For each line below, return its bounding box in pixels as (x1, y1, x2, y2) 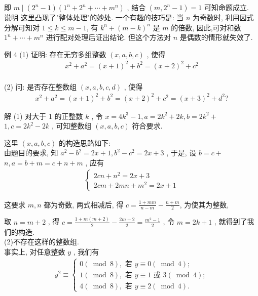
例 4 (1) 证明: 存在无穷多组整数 (4, 49, 106, 59)
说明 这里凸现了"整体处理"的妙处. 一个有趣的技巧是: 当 (4, 12, 184, 22)
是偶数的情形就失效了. (179, 32, 253, 43)
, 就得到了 (214, 216, 247, 227)
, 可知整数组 (52, 120, 92, 131)
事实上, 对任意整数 (4, 246, 65, 257)
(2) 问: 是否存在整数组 (4, 81, 77, 92)
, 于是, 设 (166, 147, 197, 158)
